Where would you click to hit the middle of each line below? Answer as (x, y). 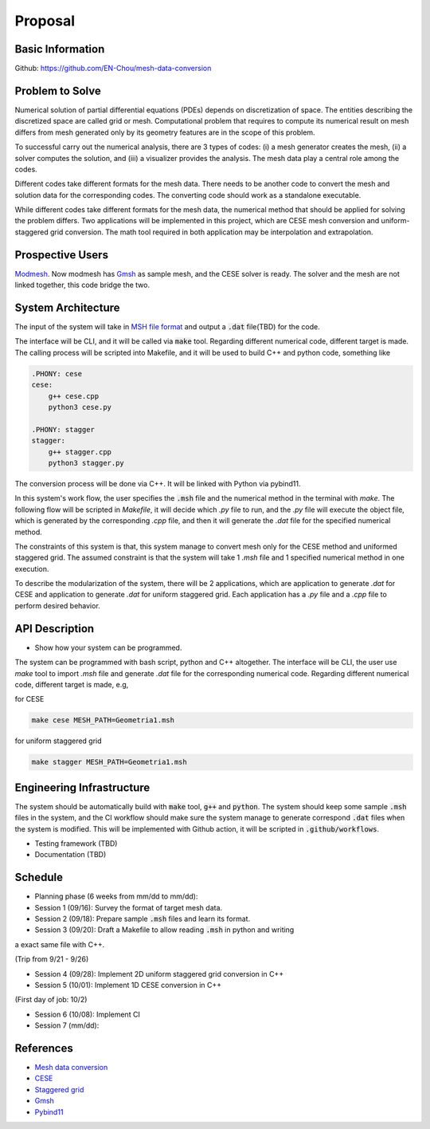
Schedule (39, 877)
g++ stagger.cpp (80, 452)
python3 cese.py (80, 407)
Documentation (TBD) (70, 855)
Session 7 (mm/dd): (67, 1025)
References (44, 1048)
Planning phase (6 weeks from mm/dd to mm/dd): (116, 896)
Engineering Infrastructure (82, 787)
